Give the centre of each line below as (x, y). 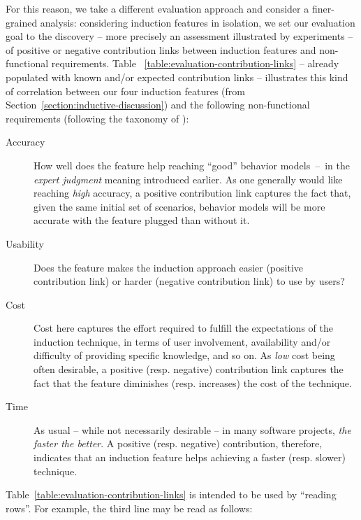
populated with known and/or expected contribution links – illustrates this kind (177, 77)
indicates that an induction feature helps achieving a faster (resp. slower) (190, 457)
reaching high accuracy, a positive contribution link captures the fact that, (192, 193)
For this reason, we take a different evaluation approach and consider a (157, 8)
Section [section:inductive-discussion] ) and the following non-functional (158, 105)
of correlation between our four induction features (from (125, 91)
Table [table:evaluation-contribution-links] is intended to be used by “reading (171, 494)
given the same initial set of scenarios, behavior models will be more (179, 206)
